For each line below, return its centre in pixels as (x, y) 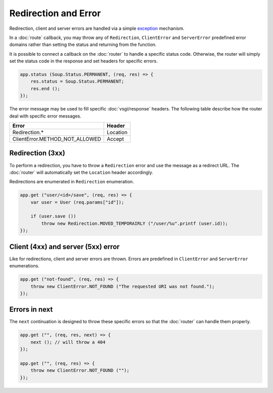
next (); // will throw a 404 (68, 342)
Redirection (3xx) (37, 153)
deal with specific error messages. (45, 116)
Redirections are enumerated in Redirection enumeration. (72, 182)
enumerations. (25, 266)
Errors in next (31, 310)
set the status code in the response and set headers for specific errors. (83, 61)
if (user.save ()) (53, 216)
